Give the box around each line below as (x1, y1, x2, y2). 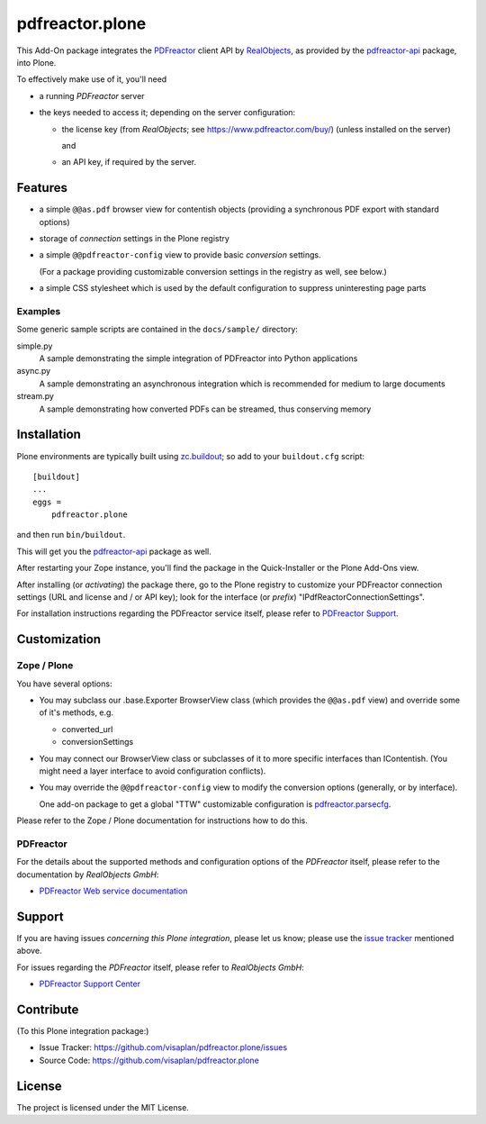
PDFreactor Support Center (39, 978, 141, 990)
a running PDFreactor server (39, 90, 145, 101)
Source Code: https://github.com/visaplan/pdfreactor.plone (39, 1055, 260, 1065)
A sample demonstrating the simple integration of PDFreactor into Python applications (39, 353, 358, 364)
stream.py (16, 391, 54, 402)
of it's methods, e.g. (39, 707, 114, 718)
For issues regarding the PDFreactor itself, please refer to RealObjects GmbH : (16, 962, 305, 973)
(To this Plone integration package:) (16, 1026, 149, 1037)
